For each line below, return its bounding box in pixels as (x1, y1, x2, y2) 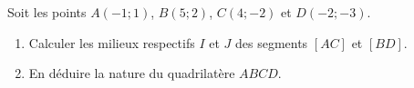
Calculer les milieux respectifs (28, 33, 195, 52)
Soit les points (7, 3, 87, 21)
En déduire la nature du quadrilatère (28, 64, 235, 83)
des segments (234, 33, 308, 52)
